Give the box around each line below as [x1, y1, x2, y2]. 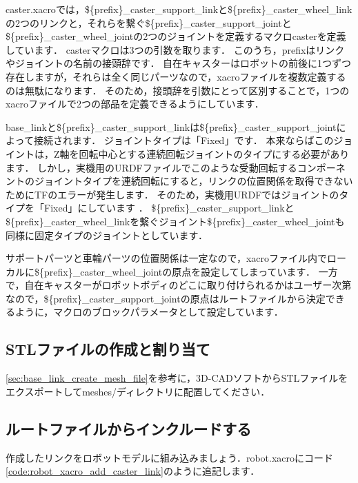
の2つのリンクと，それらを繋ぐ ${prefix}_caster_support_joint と [6, 15, 292, 30]
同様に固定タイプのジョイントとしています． [6, 227, 208, 242]
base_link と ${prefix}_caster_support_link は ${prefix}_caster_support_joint [6, 119, 337, 134]
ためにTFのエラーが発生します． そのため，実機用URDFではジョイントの [6, 187, 339, 201]
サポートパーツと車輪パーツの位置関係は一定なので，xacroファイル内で [6, 251, 327, 265]
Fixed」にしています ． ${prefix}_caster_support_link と [43, 201, 295, 215]
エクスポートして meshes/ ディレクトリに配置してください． [6, 384, 270, 398]
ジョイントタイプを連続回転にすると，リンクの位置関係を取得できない [34, 174, 353, 188]
